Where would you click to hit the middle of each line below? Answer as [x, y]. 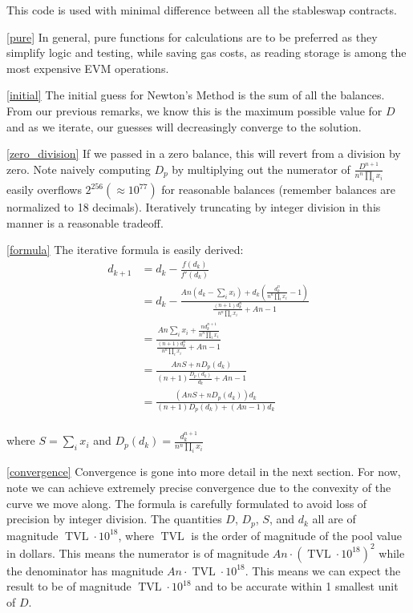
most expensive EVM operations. [88, 68]
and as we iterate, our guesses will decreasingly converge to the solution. [184, 126]
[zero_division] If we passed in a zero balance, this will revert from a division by [204, 153]
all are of [334, 519]
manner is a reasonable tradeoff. [85, 222]
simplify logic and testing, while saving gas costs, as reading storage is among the [206, 52]
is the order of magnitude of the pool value [296, 535]
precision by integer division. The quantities [114, 519]
